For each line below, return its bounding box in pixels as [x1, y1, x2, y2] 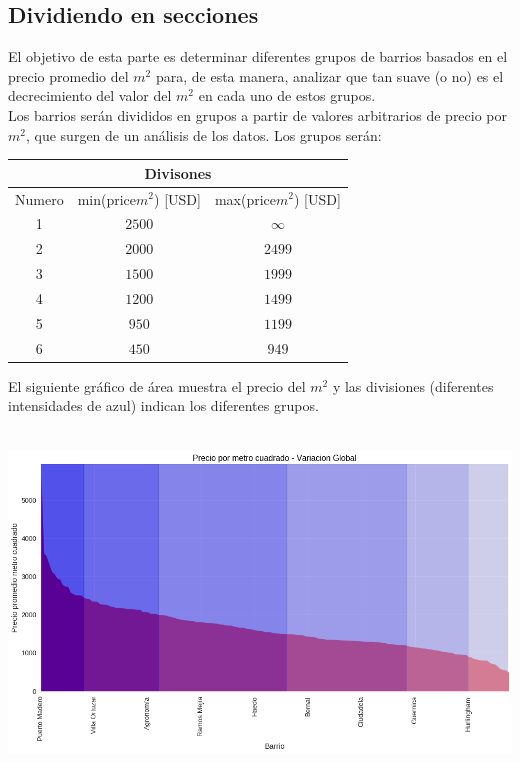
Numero [15, 188, 64, 209]
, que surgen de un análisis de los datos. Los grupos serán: [25, 124, 382, 145]
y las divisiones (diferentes [332, 375, 494, 396]
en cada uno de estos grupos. [198, 85, 376, 106]
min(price [77, 188, 137, 209]
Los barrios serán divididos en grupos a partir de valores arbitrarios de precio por [8, 104, 508, 125]
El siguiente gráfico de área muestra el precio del [8, 375, 306, 396]
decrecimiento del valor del [8, 85, 172, 106]
